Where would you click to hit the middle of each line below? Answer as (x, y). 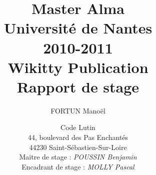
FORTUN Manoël (78, 110)
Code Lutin (78, 127)
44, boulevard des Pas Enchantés (78, 137)
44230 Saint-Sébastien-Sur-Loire (78, 147)
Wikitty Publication (78, 67)
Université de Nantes (78, 28)
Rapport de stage (78, 86)
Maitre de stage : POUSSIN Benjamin (78, 157)
